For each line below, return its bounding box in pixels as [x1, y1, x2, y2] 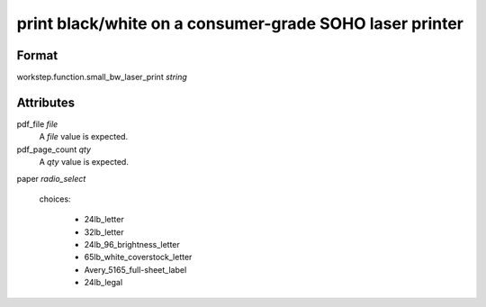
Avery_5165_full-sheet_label [84, 264, 187, 275]
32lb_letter [84, 226, 125, 238]
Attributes [16, 95, 76, 110]
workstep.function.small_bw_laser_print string [16, 72, 188, 83]
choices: [39, 194, 71, 204]
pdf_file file [16, 118, 58, 130]
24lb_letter [84, 214, 125, 225]
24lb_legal [84, 277, 123, 288]
